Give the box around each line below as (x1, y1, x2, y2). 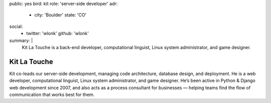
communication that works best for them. (9, 91, 95, 97)
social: (9, 23, 23, 29)
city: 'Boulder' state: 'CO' (34, 12, 87, 18)
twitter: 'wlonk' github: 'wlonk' (26, 30, 89, 36)
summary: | (9, 37, 33, 43)
